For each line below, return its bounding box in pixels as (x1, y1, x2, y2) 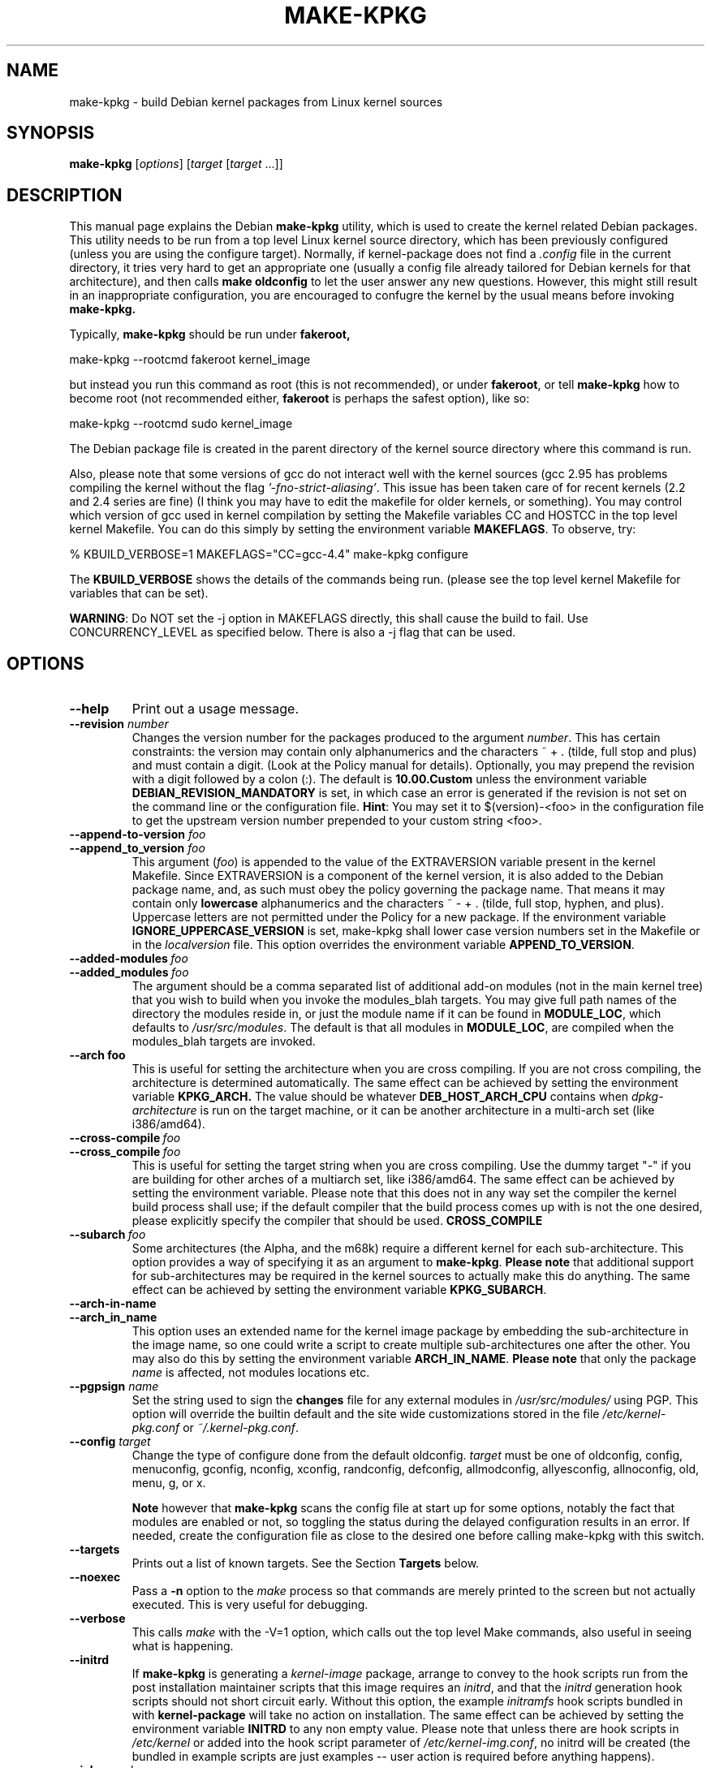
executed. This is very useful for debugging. (131, 1598, 368, 1612)
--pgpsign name (69, 1379, 159, 1394)
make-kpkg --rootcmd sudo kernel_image (69, 416, 293, 431)
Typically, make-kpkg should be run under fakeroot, (69, 327, 351, 342)
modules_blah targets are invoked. (131, 1034, 316, 1049)
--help (69, 701, 110, 718)
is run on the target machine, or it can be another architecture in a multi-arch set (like (200, 1103, 655, 1118)
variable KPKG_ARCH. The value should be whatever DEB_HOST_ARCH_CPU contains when (131, 1089, 629, 1104)
